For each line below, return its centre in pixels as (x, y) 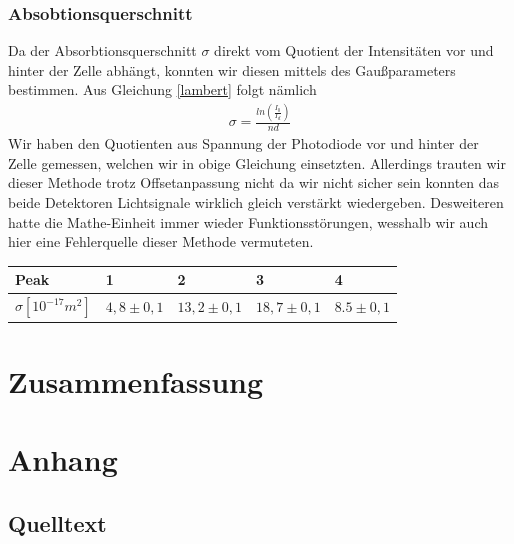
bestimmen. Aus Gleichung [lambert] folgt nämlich (162, 89)
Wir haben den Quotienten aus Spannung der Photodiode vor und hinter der (243, 143)
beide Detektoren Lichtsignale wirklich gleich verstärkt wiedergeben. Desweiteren (256, 201)
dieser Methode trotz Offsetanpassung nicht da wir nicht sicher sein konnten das (254, 182)
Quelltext (57, 522)
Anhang (63, 459)
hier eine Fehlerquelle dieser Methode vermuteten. (161, 241)
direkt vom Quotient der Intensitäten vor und (354, 50)
